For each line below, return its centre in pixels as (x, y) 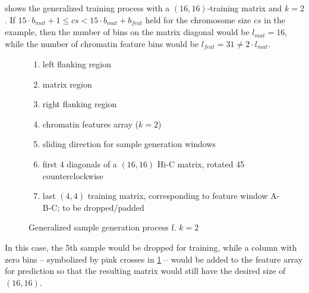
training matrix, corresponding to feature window (178, 196)
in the (275, 19)
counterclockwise (73, 175)
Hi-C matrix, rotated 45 (201, 164)
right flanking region (80, 104)
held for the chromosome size (198, 19)
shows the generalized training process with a (87, 8)
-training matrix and (245, 8)
